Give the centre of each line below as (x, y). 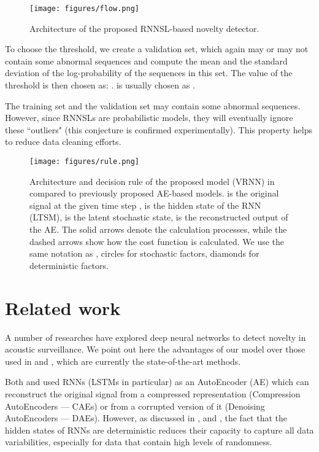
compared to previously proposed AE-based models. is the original (154, 193)
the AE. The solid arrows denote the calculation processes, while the (158, 229)
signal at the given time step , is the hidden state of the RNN (145, 205)
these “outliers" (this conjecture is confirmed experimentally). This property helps (159, 129)
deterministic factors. (69, 265)
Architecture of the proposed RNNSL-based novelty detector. (144, 28)
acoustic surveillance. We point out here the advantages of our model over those (155, 349)
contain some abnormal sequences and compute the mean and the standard (146, 60)
